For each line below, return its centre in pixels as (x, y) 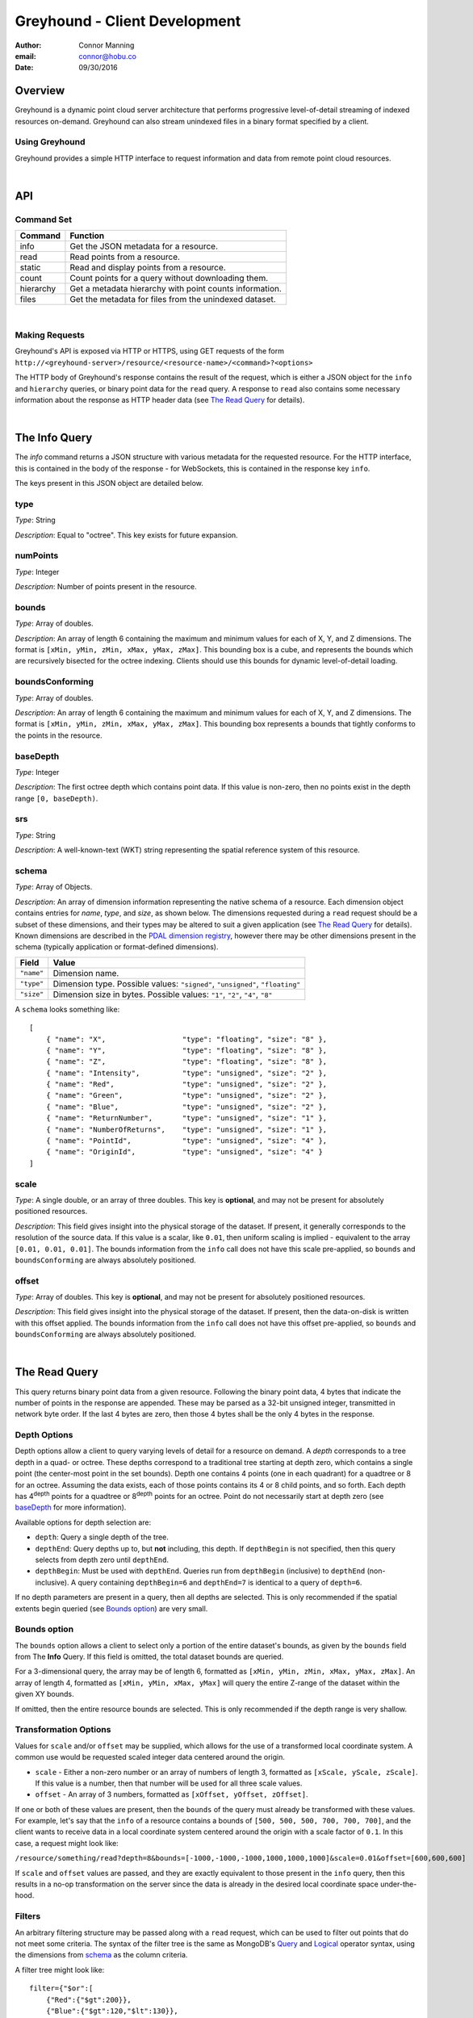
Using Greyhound (50, 142)
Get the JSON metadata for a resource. (144, 246)
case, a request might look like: (67, 1843)
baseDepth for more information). (71, 1507)
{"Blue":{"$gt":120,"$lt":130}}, (112, 2011)
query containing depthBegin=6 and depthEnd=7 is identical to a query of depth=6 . (220, 1582)
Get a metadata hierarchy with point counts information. (176, 289)
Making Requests (50, 335)
